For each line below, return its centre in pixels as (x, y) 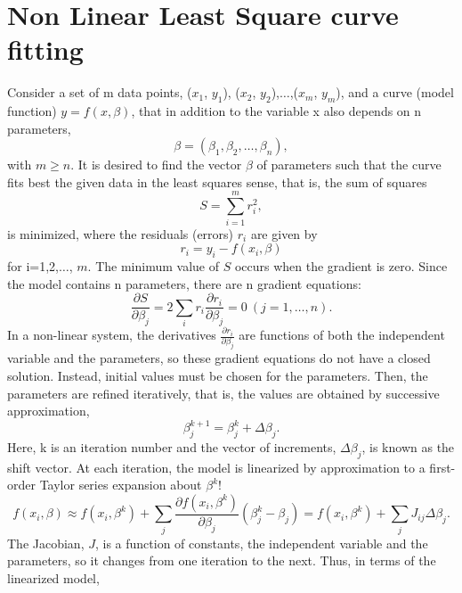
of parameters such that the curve (349, 165)
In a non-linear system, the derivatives (112, 335)
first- (442, 467)
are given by (284, 233)
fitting (45, 49)
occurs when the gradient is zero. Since (341, 266)
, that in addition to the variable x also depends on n (276, 111)
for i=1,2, (33, 266)
